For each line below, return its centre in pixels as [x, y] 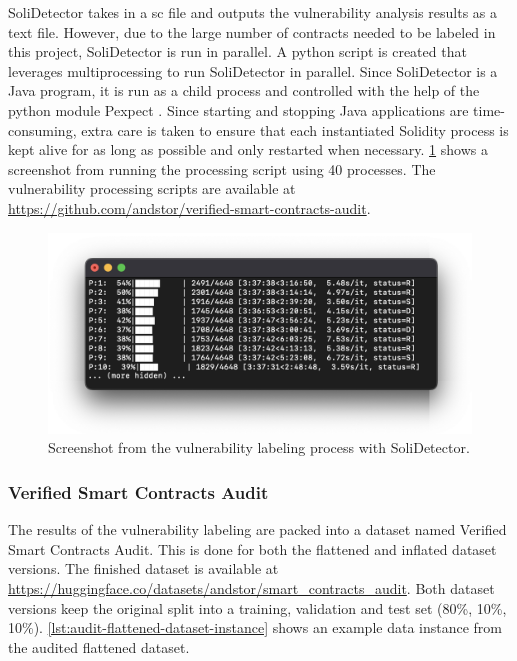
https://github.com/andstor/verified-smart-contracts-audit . [189, 207]
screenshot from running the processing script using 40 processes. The [222, 168]
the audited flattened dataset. [99, 646]
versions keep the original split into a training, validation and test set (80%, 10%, [257, 607]
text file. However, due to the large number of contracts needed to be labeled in [252, 31]
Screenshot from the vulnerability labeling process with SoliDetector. [259, 447]
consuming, [42, 129]
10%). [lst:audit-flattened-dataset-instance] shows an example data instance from [255, 627]
